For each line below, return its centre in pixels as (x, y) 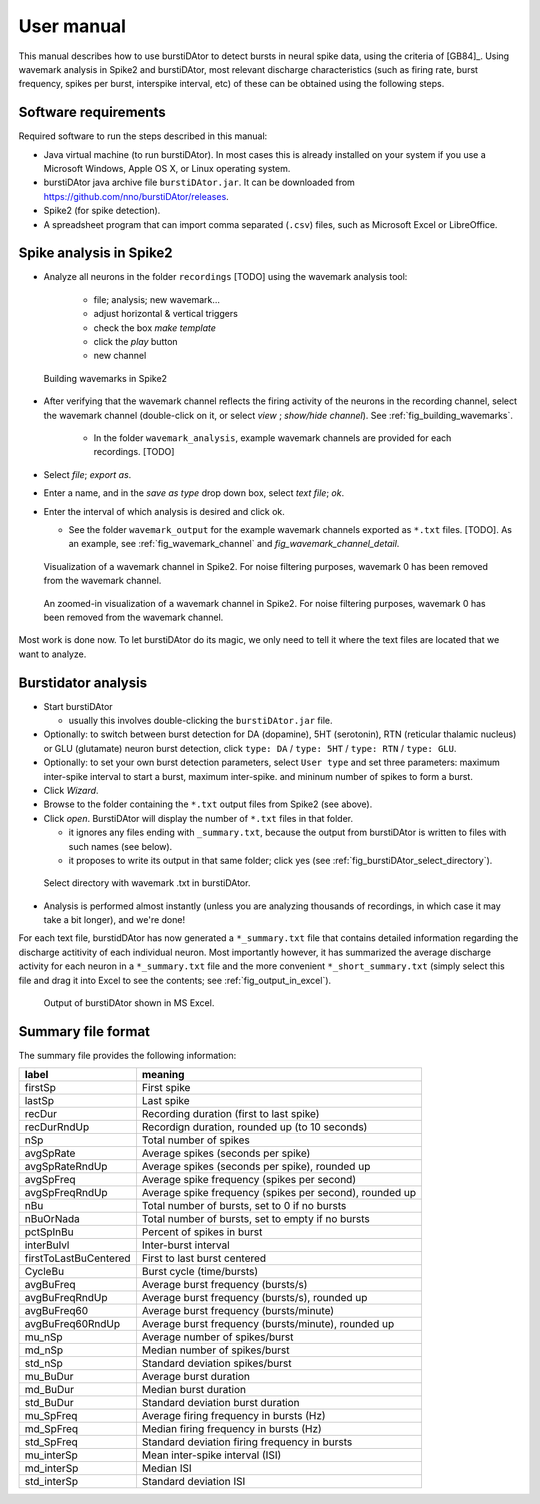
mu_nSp (44, 1337)
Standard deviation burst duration (220, 1403)
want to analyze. (52, 654)
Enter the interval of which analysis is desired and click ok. (164, 511)
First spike (166, 1088)
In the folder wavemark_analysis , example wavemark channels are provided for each (272, 438)
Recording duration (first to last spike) (230, 1114)
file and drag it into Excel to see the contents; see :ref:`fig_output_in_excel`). (175, 980)
